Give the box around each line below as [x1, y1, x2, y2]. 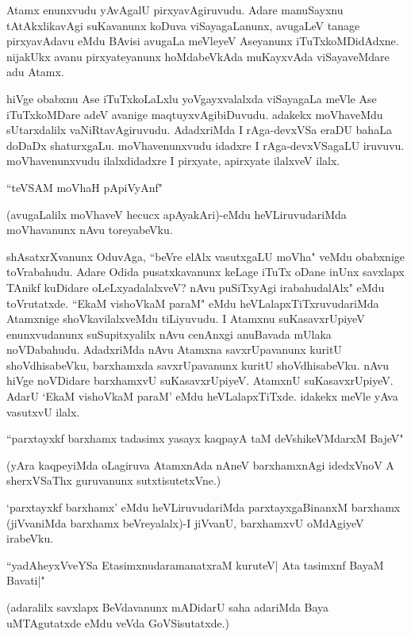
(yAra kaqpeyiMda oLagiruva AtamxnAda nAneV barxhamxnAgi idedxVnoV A [6, 456, 394, 473]
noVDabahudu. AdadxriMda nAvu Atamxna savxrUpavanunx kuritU [6, 341, 342, 358]
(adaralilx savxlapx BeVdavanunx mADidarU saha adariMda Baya [6, 599, 329, 615]
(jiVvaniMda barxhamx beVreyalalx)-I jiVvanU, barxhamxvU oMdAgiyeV [6, 514, 364, 531]
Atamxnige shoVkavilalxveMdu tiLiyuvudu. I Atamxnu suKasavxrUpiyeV [6, 310, 365, 327]
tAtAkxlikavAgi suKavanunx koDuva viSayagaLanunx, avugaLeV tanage [6, 17, 360, 33]
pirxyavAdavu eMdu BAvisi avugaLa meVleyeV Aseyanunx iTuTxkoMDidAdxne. [6, 33, 399, 49]
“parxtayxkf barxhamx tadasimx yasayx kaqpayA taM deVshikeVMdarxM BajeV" [6, 430, 404, 447]
